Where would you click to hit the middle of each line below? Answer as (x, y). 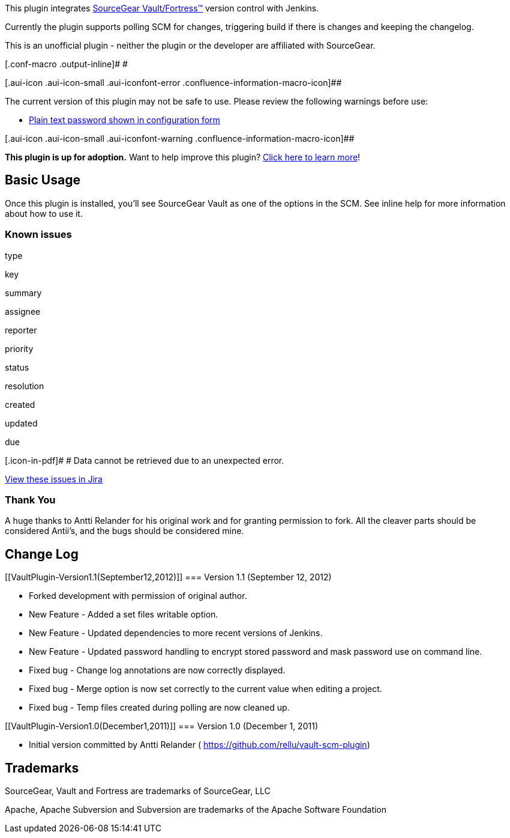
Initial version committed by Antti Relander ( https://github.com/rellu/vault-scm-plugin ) (199, 745)
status (17, 367)
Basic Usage (43, 180)
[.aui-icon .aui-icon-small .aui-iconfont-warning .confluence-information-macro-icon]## (180, 138)
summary (23, 293)
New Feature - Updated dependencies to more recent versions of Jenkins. (176, 633)
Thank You (30, 499)
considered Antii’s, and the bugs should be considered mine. (124, 531)
